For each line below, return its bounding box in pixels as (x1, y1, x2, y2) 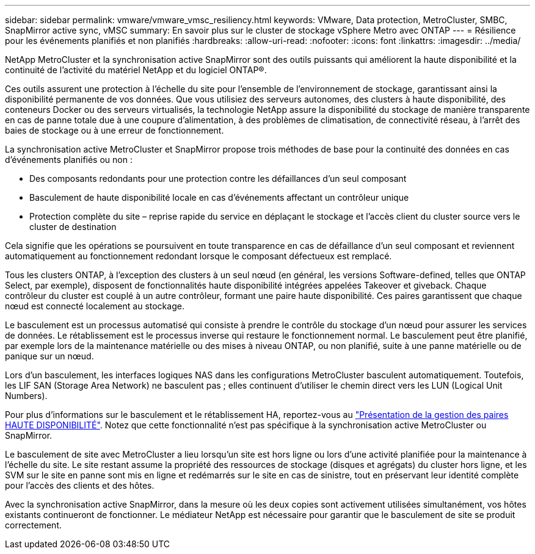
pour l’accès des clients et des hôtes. (5, 480, 155, 491)
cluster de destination (29, 221, 117, 232)
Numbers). (5, 390, 48, 401)
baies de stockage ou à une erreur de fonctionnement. (5, 125, 224, 135)
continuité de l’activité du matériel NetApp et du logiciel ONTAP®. (5, 65, 267, 75)
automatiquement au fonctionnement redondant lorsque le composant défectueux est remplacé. (5, 251, 392, 261)
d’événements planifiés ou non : (5, 154, 133, 165)
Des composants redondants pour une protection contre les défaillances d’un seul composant (29, 173, 407, 184)
